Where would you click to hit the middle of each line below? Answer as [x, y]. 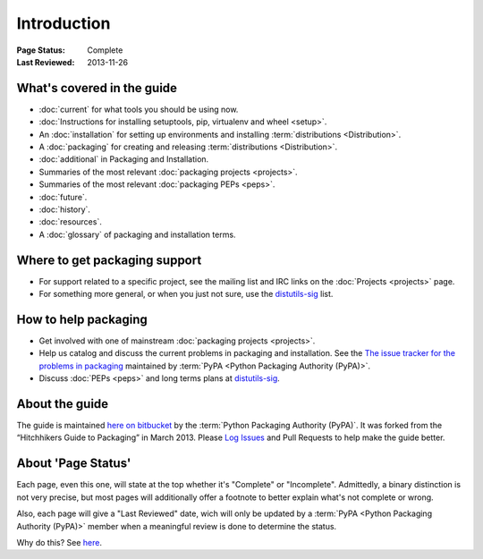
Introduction [64, 23]
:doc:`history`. [65, 209]
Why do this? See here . [59, 542]
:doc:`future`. [63, 197]
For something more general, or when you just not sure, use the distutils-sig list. [186, 294]
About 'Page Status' [74, 464]
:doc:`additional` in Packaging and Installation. [124, 159]
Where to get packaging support [109, 260]
